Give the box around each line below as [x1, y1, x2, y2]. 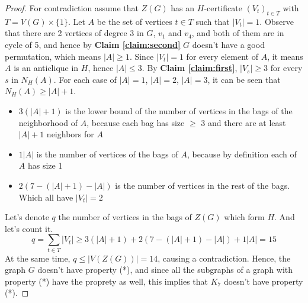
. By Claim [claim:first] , [142, 62, 238, 74]
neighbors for [46, 128, 94, 140]
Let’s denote [5, 211, 49, 223]
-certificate [204, 2, 242, 14]
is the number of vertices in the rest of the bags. [115, 179, 290, 191]
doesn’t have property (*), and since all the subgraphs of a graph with [37, 263, 293, 276]
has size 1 [27, 159, 63, 172]
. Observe [259, 15, 294, 27]
